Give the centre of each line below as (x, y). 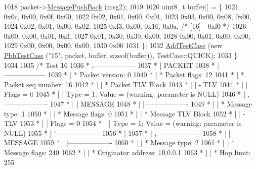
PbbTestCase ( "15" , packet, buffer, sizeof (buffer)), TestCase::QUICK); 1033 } (121, 55)
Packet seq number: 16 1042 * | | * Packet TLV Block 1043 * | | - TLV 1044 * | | (126, 84)
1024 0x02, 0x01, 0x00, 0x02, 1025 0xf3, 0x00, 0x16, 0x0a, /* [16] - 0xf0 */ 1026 (125, 26)
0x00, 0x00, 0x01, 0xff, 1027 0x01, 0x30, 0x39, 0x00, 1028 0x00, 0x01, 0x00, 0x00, (127, 35)
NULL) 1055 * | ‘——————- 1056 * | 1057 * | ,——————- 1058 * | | (117, 133)
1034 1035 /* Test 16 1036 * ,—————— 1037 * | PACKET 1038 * (109, 65)
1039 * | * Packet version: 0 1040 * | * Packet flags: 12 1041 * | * (146, 75)
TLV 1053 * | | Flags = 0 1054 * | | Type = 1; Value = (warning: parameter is (123, 123)
